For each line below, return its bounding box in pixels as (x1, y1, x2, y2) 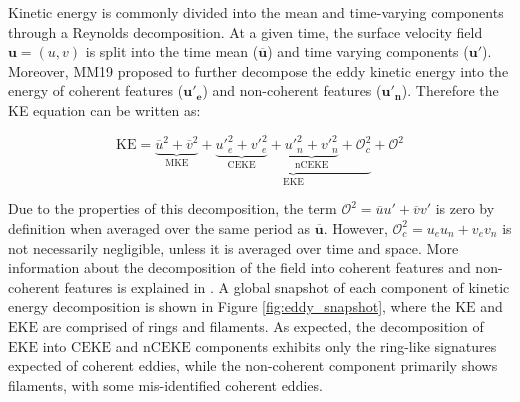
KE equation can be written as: (8, 99, 201, 120)
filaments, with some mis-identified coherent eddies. (8, 374, 323, 395)
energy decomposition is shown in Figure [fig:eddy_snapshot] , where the (8, 296, 451, 317)
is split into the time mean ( (85, 41, 259, 62)
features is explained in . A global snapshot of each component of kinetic (64, 276, 510, 297)
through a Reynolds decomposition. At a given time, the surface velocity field (8, 21, 483, 42)
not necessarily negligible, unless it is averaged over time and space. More (8, 237, 459, 258)
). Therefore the (401, 80, 499, 101)
